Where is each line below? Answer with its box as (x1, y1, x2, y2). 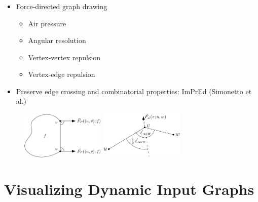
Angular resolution (28, 35, 86, 46)
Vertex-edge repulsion (28, 69, 95, 79)
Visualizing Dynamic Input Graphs (4, 179, 254, 199)
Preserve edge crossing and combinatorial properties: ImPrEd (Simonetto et (16, 86, 252, 96)
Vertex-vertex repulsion (28, 52, 101, 62)
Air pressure (28, 18, 66, 28)
